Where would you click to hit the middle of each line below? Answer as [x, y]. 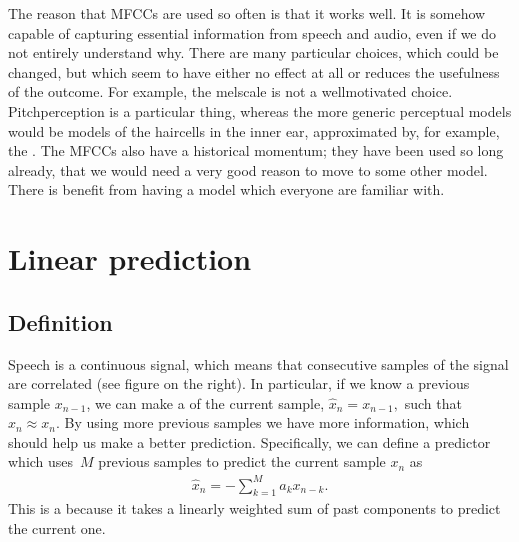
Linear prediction [130, 258]
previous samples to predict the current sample [242, 461]
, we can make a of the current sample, [205, 402]
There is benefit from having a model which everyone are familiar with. [226, 189]
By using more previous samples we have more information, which [267, 422]
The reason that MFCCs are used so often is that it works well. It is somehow [247, 13]
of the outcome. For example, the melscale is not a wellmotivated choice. [230, 91]
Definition [60, 321]
